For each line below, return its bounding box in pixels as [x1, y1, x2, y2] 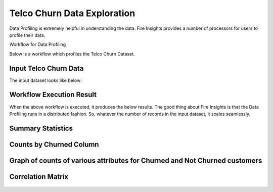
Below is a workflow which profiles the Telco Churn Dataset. [9, 51, 135, 57]
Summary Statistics [9, 124, 73, 132]
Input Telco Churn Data [9, 64, 84, 73]
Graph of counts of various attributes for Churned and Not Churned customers [9, 156, 262, 165]
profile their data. [9, 32, 45, 38]
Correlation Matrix [9, 172, 68, 181]
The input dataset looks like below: [9, 77, 82, 83]
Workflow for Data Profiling [9, 41, 66, 47]
